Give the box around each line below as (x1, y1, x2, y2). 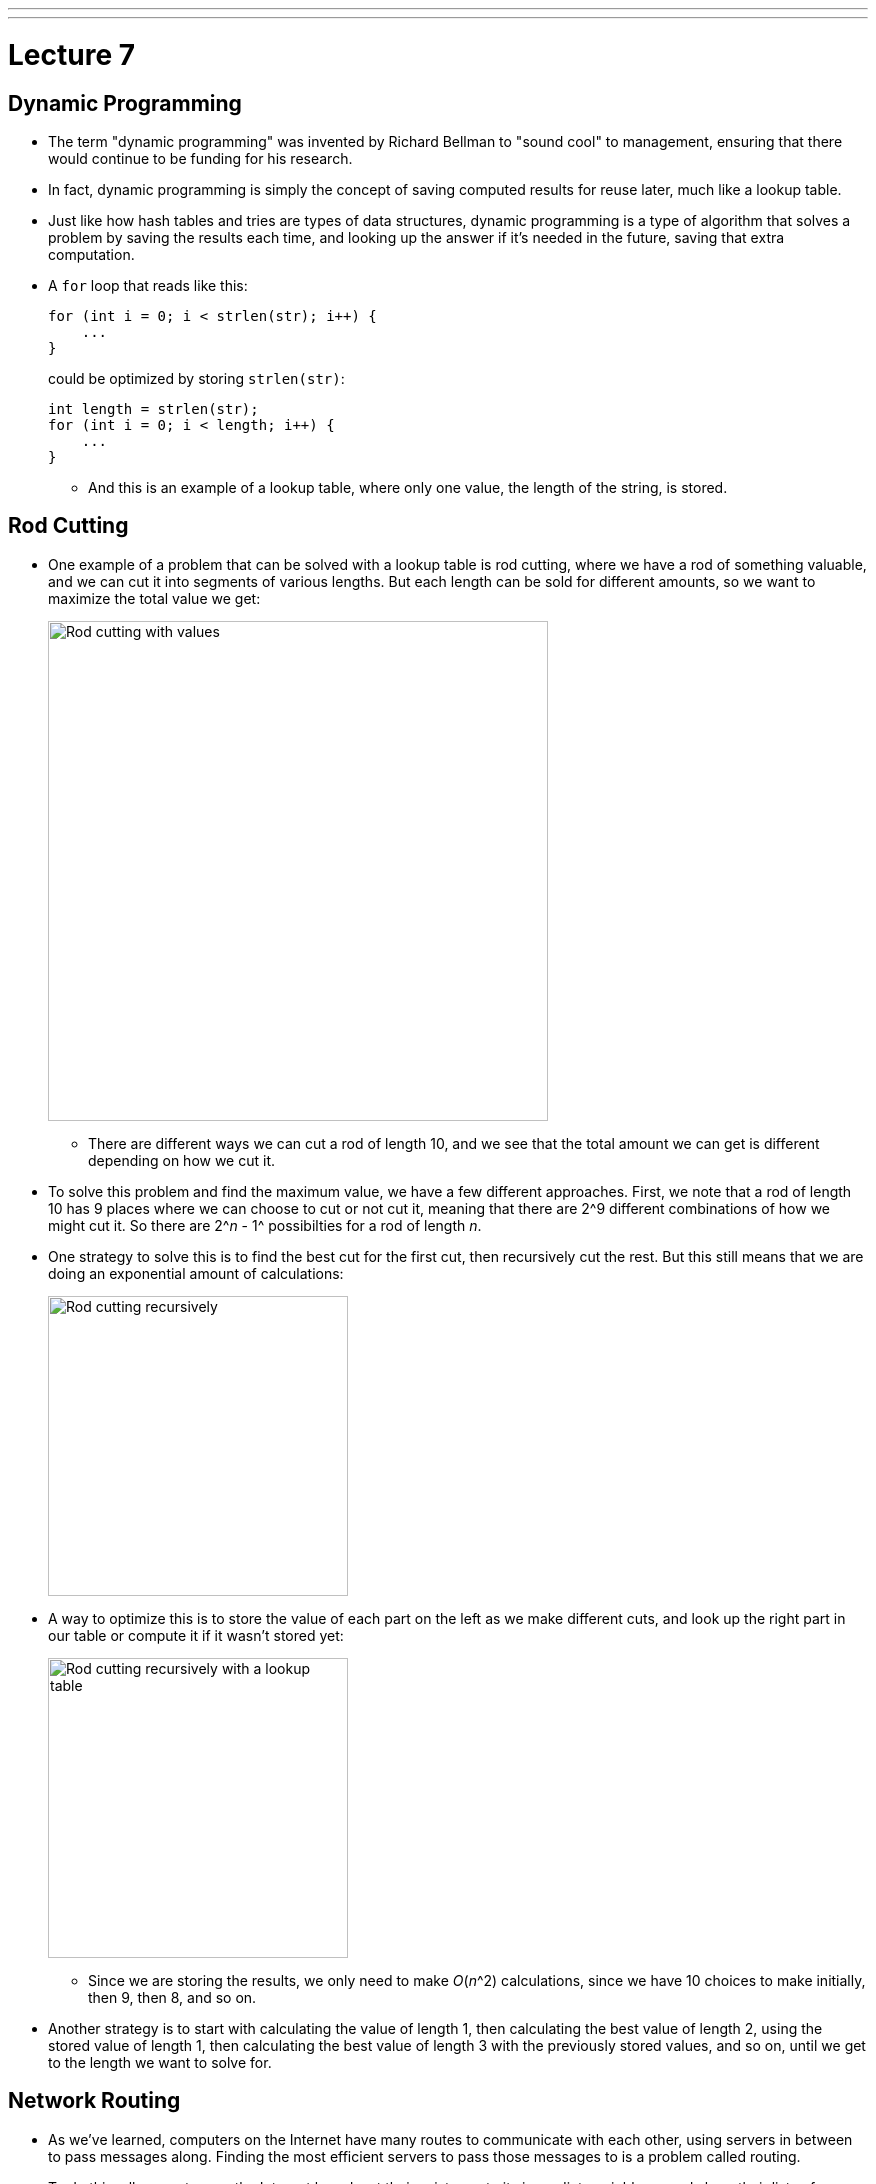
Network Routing (8, 2088, 181, 2114)
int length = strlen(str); (48, 400, 259, 417)
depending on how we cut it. (88, 1151, 276, 1169)
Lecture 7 (8, 37, 135, 72)
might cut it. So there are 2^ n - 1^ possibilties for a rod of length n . (48, 1216, 482, 1234)
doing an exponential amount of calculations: (48, 1264, 344, 1282)
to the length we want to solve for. (48, 2053, 272, 2071)
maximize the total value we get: (48, 589, 261, 607)
